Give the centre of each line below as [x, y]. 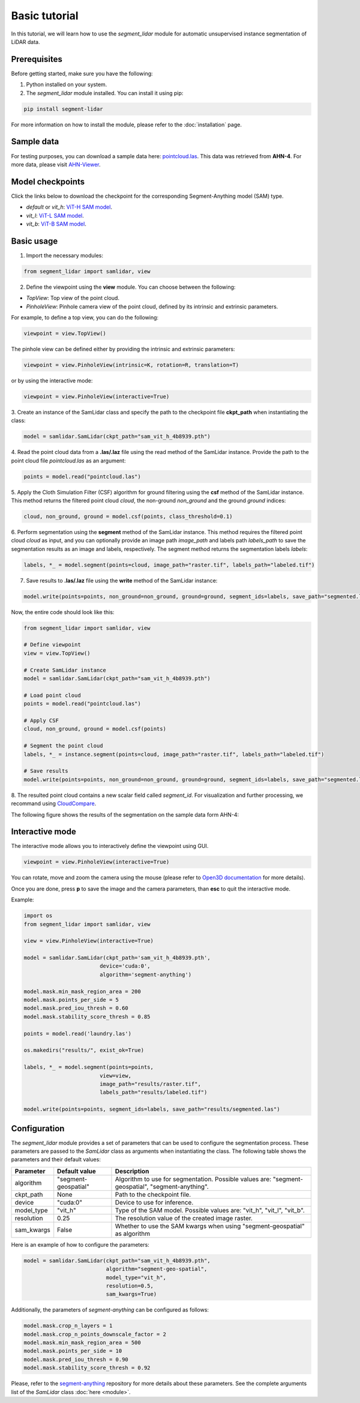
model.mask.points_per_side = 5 [71, 1000]
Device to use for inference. [154, 1202]
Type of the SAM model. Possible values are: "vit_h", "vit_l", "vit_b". [210, 1210]
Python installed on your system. [67, 85]
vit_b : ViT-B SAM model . [56, 224]
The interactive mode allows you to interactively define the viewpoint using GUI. [110, 846]
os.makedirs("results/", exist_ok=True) [84, 1050]
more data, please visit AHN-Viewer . [56, 164]
